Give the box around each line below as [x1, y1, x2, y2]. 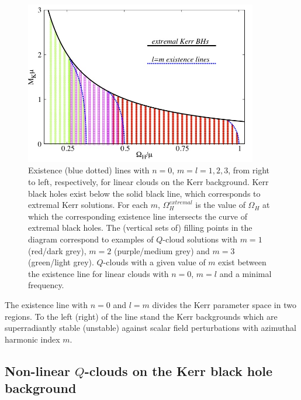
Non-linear [5, 361, 71, 380]
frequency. [28, 279, 64, 291]
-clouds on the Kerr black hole [84, 361, 273, 380]
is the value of [195, 199, 245, 211]
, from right [228, 164, 270, 176]
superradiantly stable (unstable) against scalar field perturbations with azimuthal [5, 322, 296, 334]
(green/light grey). [28, 256, 94, 268]
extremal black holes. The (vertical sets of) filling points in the [28, 221, 252, 234]
